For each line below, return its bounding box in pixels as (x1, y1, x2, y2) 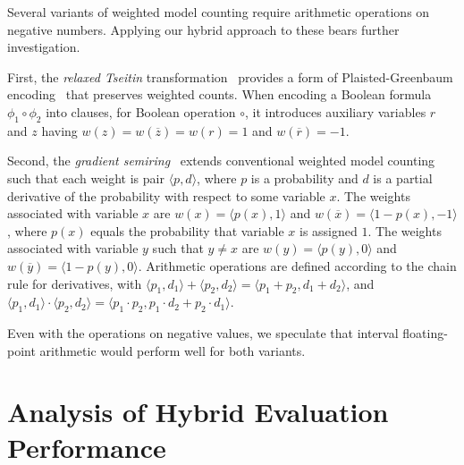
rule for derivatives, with (7, 274, 142, 292)
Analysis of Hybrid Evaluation (7, 393, 389, 430)
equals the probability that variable (90, 221, 284, 240)
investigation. (7, 38, 80, 56)
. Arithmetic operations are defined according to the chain (138, 256, 457, 275)
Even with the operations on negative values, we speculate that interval (7, 324, 399, 342)
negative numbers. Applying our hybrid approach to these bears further (7, 20, 400, 38)
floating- (402, 324, 448, 342)
